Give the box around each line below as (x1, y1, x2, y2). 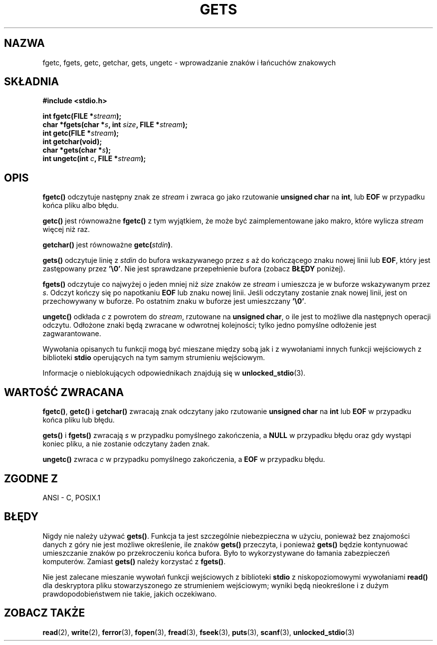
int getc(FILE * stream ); (42, 129, 119, 138)
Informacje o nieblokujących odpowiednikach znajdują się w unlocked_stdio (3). (42, 369, 306, 378)
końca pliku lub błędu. (42, 416, 115, 425)
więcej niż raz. (42, 225, 90, 234)
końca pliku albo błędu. (42, 201, 119, 210)
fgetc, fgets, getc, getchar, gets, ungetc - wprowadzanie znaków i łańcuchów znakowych (42, 58, 336, 67)
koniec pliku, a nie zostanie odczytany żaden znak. (42, 439, 210, 448)
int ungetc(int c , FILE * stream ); (42, 154, 146, 163)
